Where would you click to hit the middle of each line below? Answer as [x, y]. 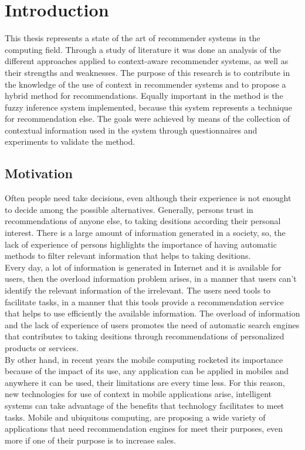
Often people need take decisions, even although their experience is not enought [148, 198]
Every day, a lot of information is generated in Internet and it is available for [143, 267]
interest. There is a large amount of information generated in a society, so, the [145, 233]
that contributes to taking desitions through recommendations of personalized [145, 336]
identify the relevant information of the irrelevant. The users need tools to [138, 290]
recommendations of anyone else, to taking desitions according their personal [143, 221]
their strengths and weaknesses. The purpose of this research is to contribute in [148, 72]
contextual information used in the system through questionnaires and [131, 130]
